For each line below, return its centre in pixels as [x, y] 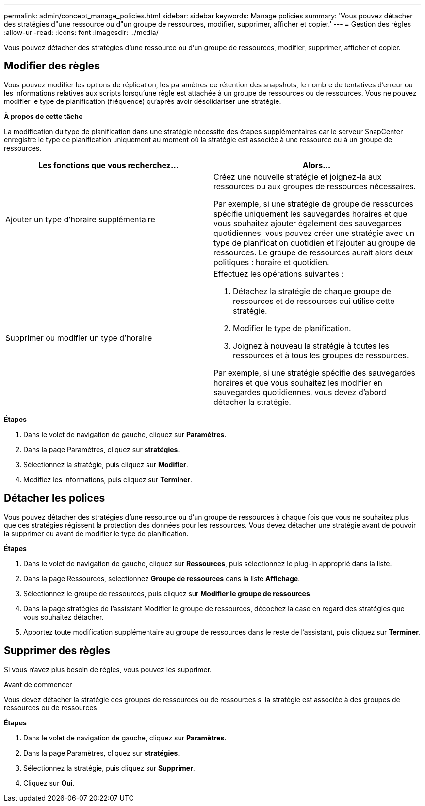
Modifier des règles [52, 66]
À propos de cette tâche [43, 116]
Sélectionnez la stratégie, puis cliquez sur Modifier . [106, 464]
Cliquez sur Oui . [49, 783]
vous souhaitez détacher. [64, 617]
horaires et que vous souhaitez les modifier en [298, 382]
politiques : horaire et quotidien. [271, 262]
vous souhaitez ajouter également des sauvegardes [308, 223]
